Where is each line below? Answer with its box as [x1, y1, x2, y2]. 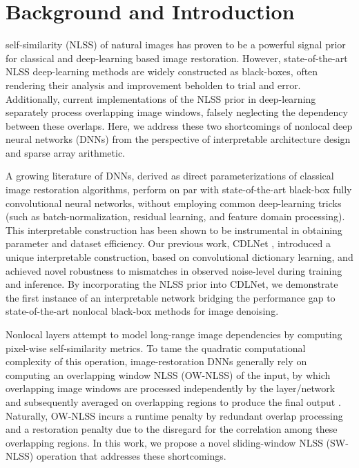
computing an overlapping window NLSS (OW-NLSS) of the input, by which [6, 367, 331, 382]
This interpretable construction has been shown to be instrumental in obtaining [6, 222, 342, 237]
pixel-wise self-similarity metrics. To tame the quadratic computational [6, 340, 306, 355]
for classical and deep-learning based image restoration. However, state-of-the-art [6, 50, 348, 65]
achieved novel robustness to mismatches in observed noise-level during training [6, 263, 342, 277]
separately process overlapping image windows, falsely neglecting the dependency [6, 105, 348, 119]
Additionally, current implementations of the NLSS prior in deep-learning [6, 91, 316, 106]
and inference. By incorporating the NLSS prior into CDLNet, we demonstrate [6, 277, 338, 291]
